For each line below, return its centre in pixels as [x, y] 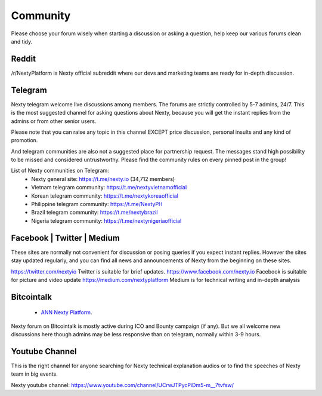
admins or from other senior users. [54, 121]
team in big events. [34, 374]
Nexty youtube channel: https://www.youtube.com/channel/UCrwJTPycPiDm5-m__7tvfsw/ [123, 385]
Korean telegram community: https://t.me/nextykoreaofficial [105, 196]
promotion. [24, 140]
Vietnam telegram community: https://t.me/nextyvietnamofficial [109, 188]
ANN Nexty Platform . [66, 312]
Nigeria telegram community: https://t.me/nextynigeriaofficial [106, 220]
